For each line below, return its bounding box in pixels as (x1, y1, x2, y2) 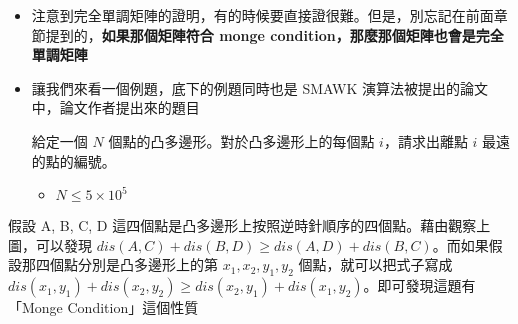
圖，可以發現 (8, 234, 92, 255)
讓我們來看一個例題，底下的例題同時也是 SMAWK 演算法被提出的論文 (31, 77, 488, 98)
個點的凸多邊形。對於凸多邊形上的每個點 (108, 130, 375, 151)
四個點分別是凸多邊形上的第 (35, 254, 218, 275)
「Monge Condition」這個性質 (8, 297, 199, 318)
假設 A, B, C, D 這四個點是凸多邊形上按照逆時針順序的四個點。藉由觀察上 (8, 215, 491, 236)
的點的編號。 (31, 150, 116, 171)
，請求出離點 (383, 130, 468, 151)
